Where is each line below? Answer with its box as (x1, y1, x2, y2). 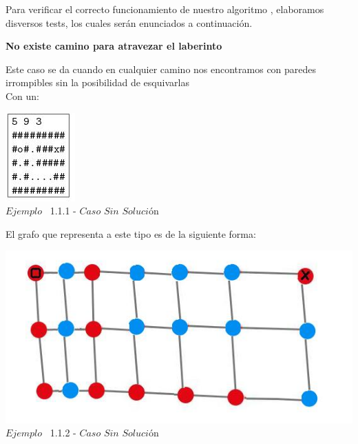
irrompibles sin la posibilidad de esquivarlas (6, 75, 189, 90)
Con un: (6, 88, 40, 103)
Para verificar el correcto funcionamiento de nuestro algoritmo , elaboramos (6, 2, 324, 16)
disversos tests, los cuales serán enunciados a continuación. (6, 15, 253, 30)
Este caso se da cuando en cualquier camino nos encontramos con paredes (6, 61, 317, 76)
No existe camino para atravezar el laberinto (6, 39, 222, 53)
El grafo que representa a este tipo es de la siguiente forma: (6, 226, 256, 241)
